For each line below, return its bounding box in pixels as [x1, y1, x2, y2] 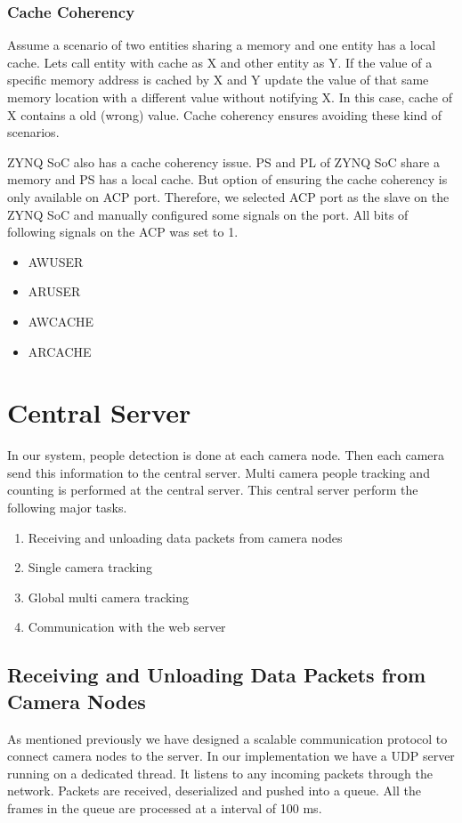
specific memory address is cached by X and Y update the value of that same [7, 70, 429, 89]
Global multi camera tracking [28, 587, 190, 606]
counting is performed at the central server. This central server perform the [7, 480, 418, 499]
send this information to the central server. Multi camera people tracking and [7, 463, 430, 481]
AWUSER [28, 252, 84, 270]
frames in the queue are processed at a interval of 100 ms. [7, 798, 322, 817]
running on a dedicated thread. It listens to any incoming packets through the [7, 763, 433, 782]
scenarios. [7, 123, 60, 141]
